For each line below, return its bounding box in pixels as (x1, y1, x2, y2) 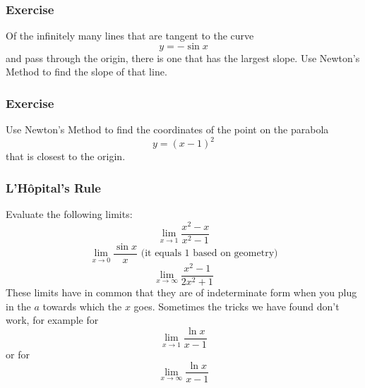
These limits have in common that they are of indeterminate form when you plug (6, 285, 357, 300)
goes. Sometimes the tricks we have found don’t (133, 298, 340, 313)
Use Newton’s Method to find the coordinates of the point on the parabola (6, 122, 329, 137)
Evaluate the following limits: (6, 207, 133, 222)
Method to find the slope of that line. (6, 64, 167, 79)
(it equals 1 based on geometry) (140, 248, 278, 259)
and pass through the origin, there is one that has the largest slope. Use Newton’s (6, 50, 360, 65)
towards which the (42, 298, 122, 313)
